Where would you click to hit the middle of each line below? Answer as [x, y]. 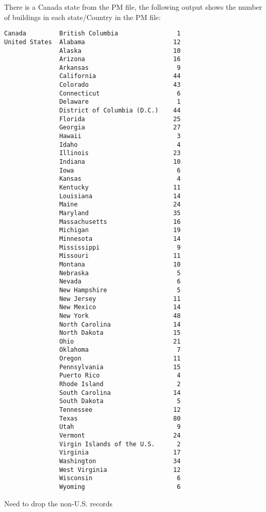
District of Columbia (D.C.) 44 [120, 111]
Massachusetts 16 [120, 222]
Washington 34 [120, 461]
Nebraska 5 [120, 273]
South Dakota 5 [120, 401]
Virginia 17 [120, 453]
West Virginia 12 [120, 470]
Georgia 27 [120, 128]
